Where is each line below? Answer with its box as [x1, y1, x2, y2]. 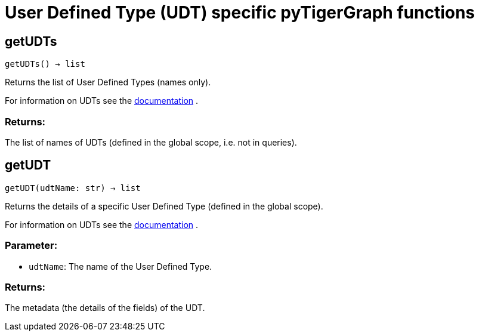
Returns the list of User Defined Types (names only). [5, 77, 211, 88]
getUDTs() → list [5, 59, 85, 69]
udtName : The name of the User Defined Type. [29, 261, 212, 272]
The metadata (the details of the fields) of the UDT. [5, 303, 205, 313]
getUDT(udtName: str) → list [5, 183, 141, 193]
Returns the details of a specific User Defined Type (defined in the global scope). [5, 201, 323, 211]
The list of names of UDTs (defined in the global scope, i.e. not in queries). [5, 137, 297, 147]
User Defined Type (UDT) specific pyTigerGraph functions [5, 2, 475, 23]
